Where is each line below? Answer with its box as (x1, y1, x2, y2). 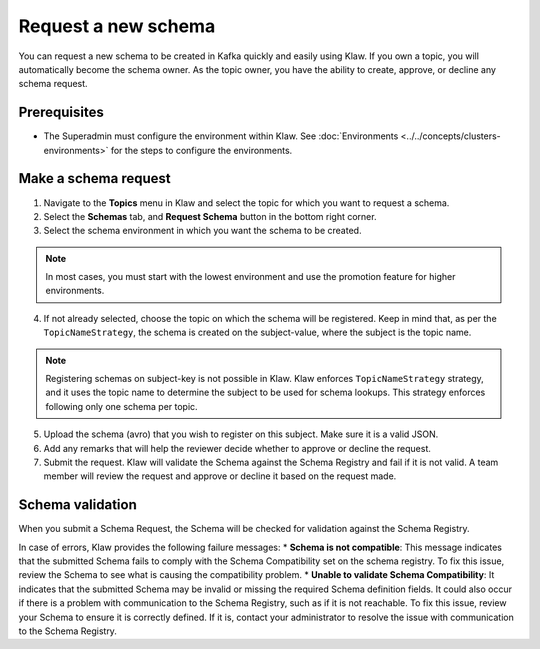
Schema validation (18, 496, 137, 514)
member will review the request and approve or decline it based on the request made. (43, 470, 397, 482)
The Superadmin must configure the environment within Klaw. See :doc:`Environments (43, 130, 399, 142)
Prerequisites (18, 104, 104, 121)
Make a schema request (18, 170, 171, 187)
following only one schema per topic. (45, 400, 199, 412)
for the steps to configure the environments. (110, 144, 293, 156)
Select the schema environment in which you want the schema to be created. (43, 225, 362, 237)
